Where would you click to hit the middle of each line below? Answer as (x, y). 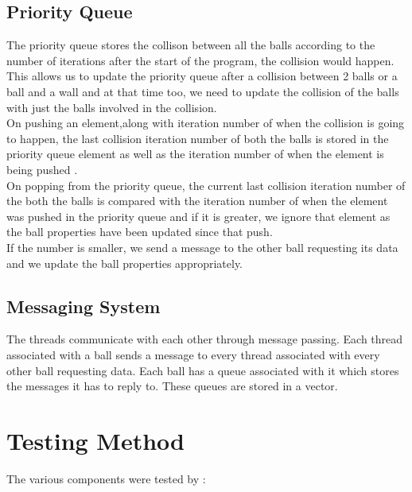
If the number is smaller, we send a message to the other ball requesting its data (202, 247)
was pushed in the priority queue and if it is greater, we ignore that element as (198, 216)
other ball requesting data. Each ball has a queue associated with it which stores (203, 370)
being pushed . (42, 169)
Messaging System (84, 306)
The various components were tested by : (106, 478)
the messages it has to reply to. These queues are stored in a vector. (172, 386)
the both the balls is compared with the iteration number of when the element (197, 201)
